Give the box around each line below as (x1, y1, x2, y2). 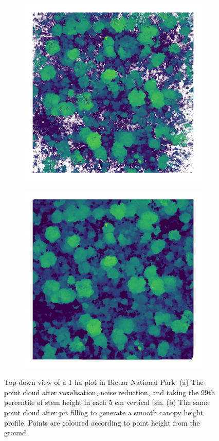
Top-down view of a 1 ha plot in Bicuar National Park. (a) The (4, 377, 204, 387)
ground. (4, 427, 28, 438)
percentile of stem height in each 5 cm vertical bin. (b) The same (4, 397, 209, 408)
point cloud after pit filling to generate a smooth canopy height (4, 407, 204, 417)
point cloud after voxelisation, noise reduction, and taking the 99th (4, 386, 215, 397)
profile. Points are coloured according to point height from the (4, 417, 200, 428)
